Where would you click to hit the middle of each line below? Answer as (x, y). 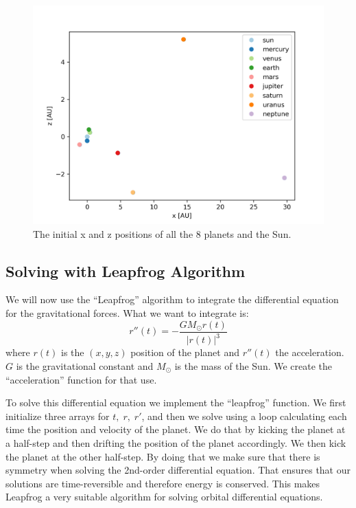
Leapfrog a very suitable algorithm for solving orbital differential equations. (164, 497)
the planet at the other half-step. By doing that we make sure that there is (163, 456)
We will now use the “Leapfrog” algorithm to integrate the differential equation (172, 299)
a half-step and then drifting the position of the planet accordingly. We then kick (176, 442)
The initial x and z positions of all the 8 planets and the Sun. (162, 233)
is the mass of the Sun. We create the (253, 366)
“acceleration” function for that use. (81, 379)
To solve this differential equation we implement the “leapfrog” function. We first (176, 402)
